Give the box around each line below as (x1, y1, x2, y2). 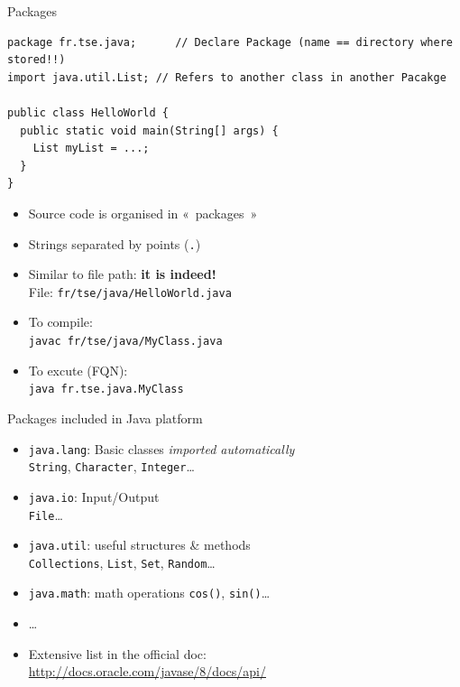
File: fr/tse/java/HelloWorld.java (28, 282, 232, 301)
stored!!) (7, 53, 66, 67)
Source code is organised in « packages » (28, 203, 258, 222)
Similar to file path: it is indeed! (28, 265, 216, 283)
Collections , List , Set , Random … (28, 552, 216, 571)
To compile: (28, 312, 93, 331)
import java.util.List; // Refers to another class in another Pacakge (7, 70, 446, 84)
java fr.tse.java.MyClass (28, 383, 184, 396)
